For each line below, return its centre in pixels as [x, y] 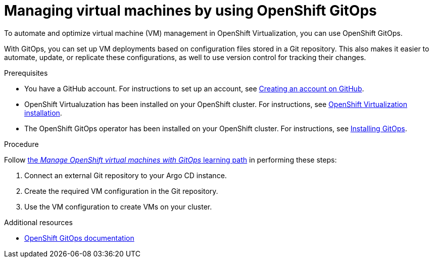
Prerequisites [26, 73]
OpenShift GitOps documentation [79, 238]
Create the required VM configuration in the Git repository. [121, 191]
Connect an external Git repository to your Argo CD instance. [126, 175]
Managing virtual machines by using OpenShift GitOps [190, 11]
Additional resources [38, 222]
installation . [43, 113]
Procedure [21, 144]
